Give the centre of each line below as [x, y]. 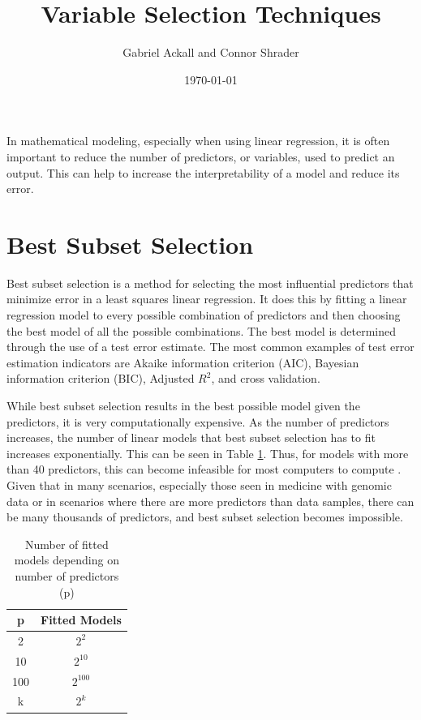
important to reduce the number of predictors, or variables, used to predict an [201, 156]
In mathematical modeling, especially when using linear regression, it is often [198, 141]
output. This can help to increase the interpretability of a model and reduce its [203, 172]
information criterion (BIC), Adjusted [101, 378]
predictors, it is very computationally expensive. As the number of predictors [198, 421]
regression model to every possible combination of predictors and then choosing [204, 315]
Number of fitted [67, 544]
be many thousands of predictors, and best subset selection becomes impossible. [205, 517]
